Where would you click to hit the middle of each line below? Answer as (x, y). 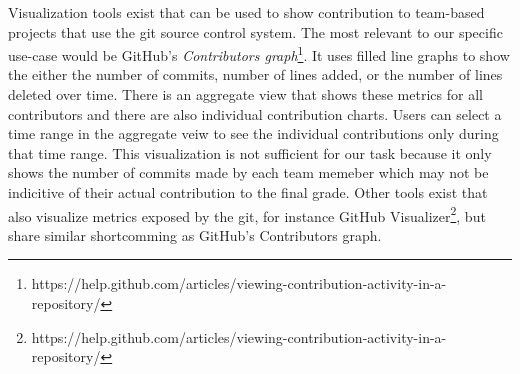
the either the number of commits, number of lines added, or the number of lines (255, 74)
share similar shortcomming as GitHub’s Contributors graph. (195, 234)
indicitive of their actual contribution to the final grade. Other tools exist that (248, 192)
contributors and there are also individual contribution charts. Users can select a (255, 113)
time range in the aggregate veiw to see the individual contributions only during (253, 133)
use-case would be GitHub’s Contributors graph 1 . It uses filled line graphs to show (259, 53)
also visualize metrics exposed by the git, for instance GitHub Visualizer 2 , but (247, 214)
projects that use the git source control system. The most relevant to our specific (255, 31)
